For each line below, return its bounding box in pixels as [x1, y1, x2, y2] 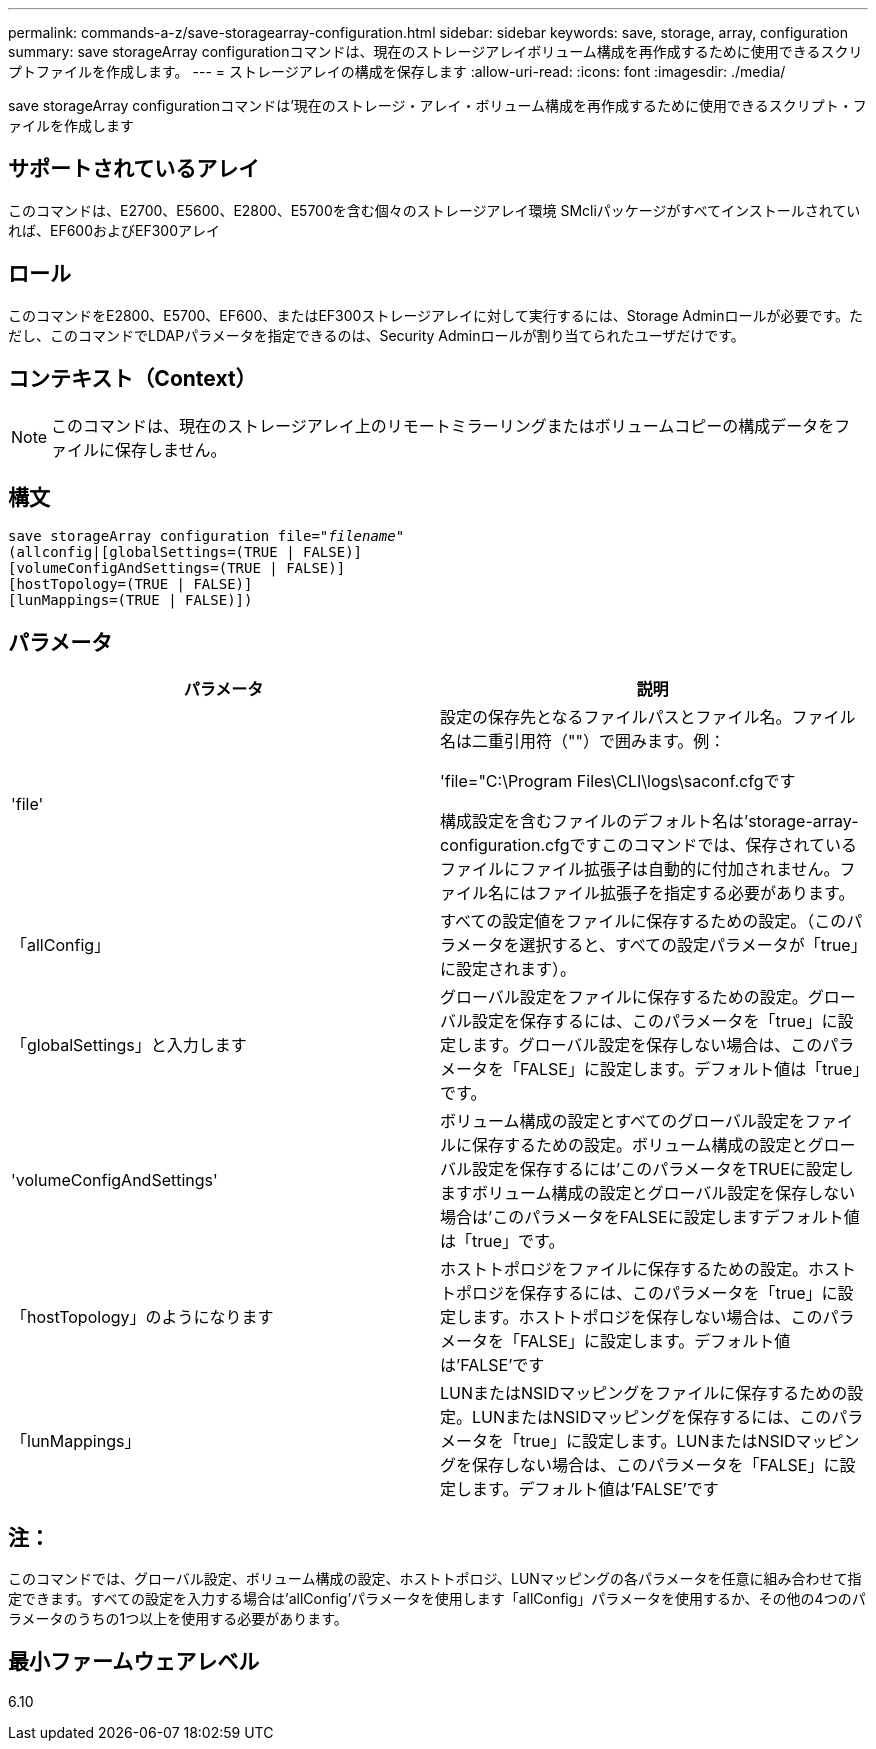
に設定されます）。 [440, 959, 577, 980]
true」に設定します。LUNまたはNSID [520, 1431, 796, 1452]
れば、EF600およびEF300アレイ [8, 221, 221, 239]
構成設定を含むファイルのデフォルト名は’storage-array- [440, 811, 859, 832]
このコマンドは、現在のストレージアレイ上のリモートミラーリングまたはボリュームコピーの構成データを [51, 415, 835, 436]
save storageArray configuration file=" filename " [8, 528, 405, 545]
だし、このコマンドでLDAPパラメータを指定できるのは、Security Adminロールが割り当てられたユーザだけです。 [8, 326, 745, 344]
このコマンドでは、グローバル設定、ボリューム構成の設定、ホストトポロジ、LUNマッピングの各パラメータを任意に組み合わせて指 [8, 1570, 862, 1588]
